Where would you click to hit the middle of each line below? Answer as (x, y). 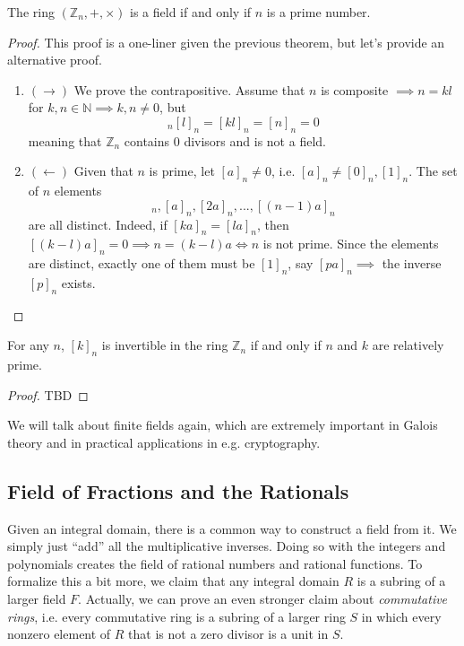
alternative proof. (55, 60)
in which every (401, 616)
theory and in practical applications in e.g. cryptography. (164, 442)
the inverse (412, 263)
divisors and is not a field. (255, 140)
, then (273, 224)
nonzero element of (59, 634)
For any (28, 345)
